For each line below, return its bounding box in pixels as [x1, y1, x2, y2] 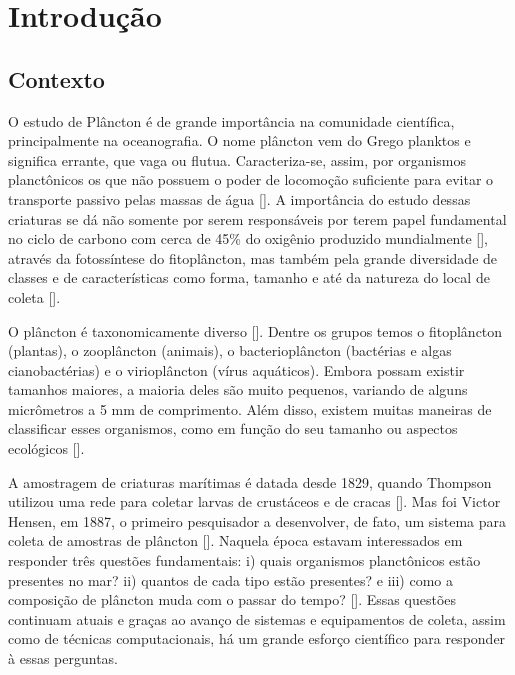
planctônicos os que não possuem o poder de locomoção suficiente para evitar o [8, 169, 494, 190]
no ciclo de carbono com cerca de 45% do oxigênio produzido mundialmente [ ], [8, 228, 489, 249]
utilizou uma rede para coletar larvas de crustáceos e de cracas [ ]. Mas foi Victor [8, 491, 501, 512]
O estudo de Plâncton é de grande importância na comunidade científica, [8, 110, 455, 131]
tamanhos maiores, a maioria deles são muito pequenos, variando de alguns [8, 379, 468, 400]
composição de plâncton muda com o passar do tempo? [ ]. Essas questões [8, 589, 457, 610]
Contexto [8, 63, 105, 94]
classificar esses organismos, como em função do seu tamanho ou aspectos [8, 418, 458, 439]
